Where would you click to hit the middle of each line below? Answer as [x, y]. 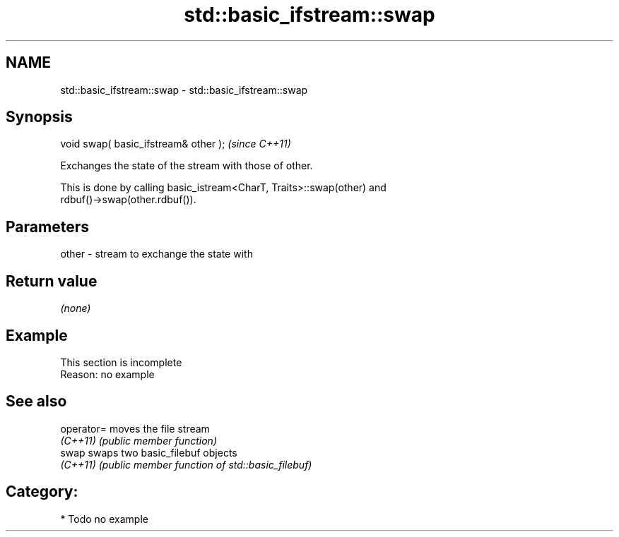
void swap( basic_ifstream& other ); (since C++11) [176, 144]
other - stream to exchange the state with [157, 254]
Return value [52, 281]
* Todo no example [104, 519]
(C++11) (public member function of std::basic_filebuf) [186, 464]
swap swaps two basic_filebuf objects [149, 452]
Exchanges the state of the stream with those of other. [187, 166]
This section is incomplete [121, 362]
